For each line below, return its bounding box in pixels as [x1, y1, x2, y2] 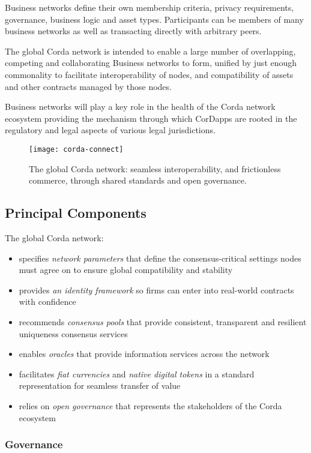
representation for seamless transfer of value [19, 379, 181, 392]
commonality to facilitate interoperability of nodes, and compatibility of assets [5, 68, 294, 80]
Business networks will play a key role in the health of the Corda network [5, 100, 276, 113]
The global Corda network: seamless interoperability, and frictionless [29, 162, 281, 175]
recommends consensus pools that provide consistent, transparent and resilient [19, 315, 307, 328]
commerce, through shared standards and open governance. [29, 174, 247, 187]
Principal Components [5, 203, 146, 222]
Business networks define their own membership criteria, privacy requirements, [5, 1, 294, 13]
